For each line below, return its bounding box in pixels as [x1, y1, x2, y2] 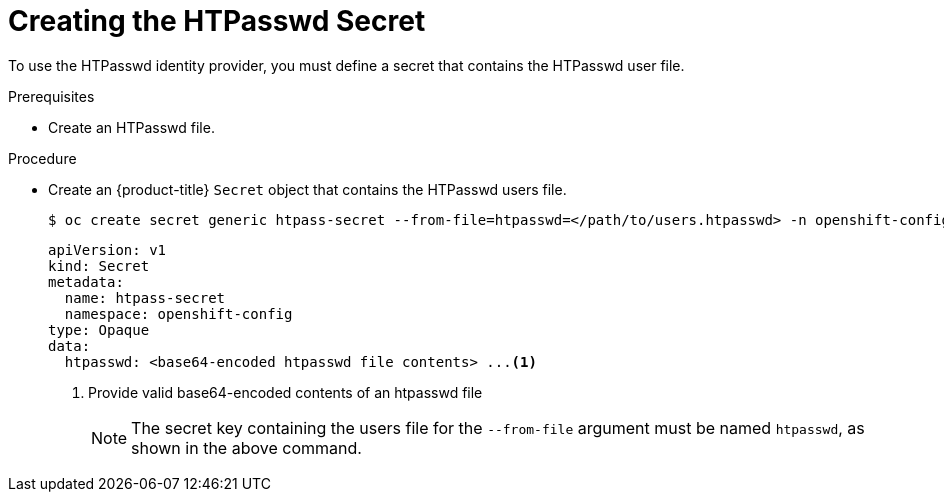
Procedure [8, 149, 77, 167]
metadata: [48, 273, 124, 290]
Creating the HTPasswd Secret [8, 4, 426, 38]
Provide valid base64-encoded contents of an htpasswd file [88, 383, 483, 401]
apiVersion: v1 [48, 241, 167, 258]
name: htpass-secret [64, 289, 226, 306]
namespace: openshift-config [64, 305, 293, 322]
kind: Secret [48, 257, 150, 274]
